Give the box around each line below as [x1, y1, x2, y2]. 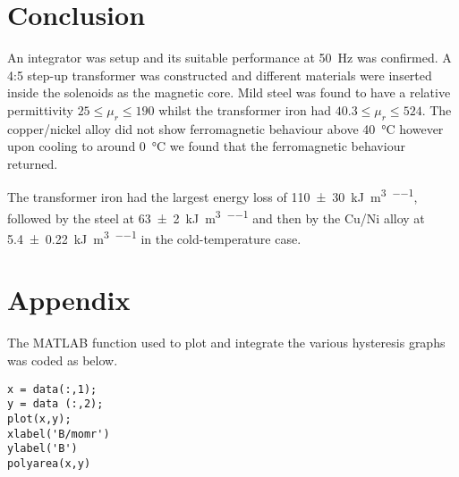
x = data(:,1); [7, 382, 98, 396]
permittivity [7, 100, 73, 119]
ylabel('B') [7, 442, 78, 456]
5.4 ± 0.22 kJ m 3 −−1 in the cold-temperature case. [7, 226, 302, 247]
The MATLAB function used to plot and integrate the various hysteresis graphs [7, 333, 446, 352]
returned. [7, 154, 58, 172]
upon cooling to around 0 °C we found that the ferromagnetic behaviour [7, 137, 405, 155]
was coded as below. [7, 350, 118, 369]
